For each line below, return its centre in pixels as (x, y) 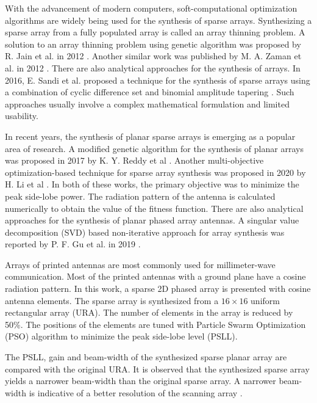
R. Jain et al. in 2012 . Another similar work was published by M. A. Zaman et (153, 56)
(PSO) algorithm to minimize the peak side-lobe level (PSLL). (121, 336)
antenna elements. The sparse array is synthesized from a (112, 300)
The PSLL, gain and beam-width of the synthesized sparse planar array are (146, 357)
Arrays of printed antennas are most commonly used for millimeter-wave (140, 264)
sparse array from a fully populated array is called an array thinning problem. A (155, 32)
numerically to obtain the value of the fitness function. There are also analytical (154, 208)
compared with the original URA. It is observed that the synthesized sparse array (157, 369)
